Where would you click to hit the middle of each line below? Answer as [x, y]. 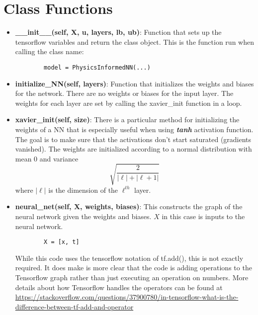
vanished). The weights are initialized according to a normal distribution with [133, 149]
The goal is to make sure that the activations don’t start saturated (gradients [133, 139]
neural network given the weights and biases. [83, 216]
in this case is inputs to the [203, 216]
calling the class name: [49, 51]
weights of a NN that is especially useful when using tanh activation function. [134, 129]
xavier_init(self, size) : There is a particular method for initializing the [127, 119]
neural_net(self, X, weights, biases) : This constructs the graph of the [129, 206]
